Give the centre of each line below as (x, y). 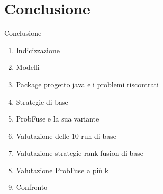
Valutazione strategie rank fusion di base (80, 153)
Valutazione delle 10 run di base (66, 136)
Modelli (28, 67)
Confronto (32, 187)
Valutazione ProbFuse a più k (62, 170)
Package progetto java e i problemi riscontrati (87, 84)
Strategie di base (42, 101)
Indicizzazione (38, 50)
